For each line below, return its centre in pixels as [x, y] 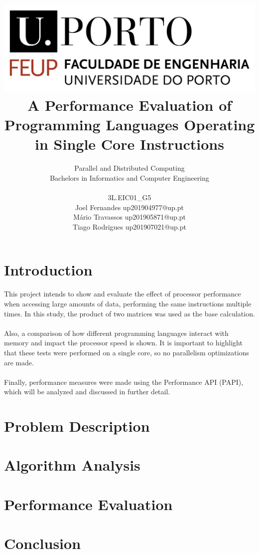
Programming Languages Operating [129, 125]
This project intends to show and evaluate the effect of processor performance [123, 294]
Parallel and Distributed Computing [129, 168]
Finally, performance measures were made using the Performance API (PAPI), [124, 382]
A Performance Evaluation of [129, 105]
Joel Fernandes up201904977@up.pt [129, 207]
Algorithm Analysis [72, 465]
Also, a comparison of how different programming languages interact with [116, 333]
